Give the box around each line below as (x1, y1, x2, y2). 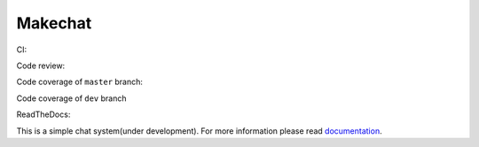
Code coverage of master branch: (16, 76, 144, 88)
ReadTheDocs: (16, 109, 71, 120)
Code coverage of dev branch (16, 93, 127, 104)
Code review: (16, 60, 66, 71)
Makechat (16, 13, 92, 33)
